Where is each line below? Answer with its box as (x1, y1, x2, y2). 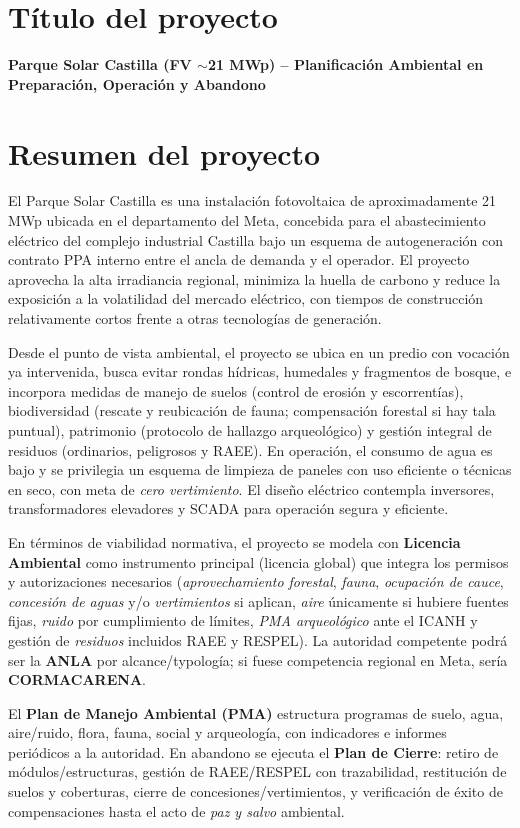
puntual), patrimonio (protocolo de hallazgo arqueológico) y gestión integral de (8, 419, 492, 440)
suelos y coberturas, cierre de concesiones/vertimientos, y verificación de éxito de (8, 781, 503, 802)
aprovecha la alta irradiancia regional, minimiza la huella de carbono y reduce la (8, 268, 501, 289)
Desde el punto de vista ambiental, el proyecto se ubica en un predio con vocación (8, 341, 510, 362)
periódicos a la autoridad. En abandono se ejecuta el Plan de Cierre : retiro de (8, 741, 499, 762)
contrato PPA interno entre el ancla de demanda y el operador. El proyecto (8, 249, 470, 270)
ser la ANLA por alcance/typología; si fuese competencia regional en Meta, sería (8, 649, 508, 670)
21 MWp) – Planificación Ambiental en (207, 54, 484, 75)
